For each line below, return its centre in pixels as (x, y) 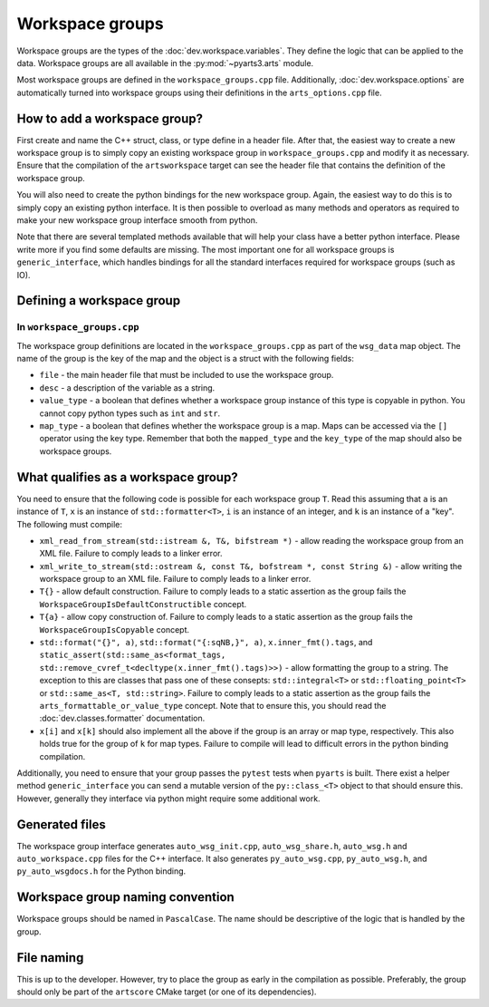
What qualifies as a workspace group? (128, 477)
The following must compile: (69, 524)
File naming (50, 958)
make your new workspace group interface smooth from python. (137, 220)
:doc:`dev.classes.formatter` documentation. (122, 718)
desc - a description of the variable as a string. (127, 387)
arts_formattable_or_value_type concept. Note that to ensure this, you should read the (213, 705)
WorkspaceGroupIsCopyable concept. (115, 629)
